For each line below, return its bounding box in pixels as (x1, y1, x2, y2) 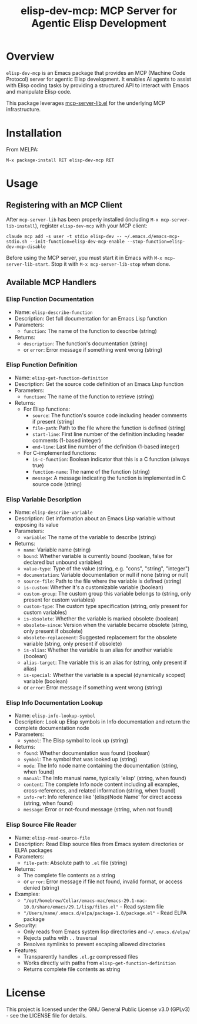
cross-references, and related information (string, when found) (23, 787, 176, 794)
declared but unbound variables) (23, 559, 103, 566)
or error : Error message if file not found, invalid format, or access (23, 878, 183, 885)
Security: (14, 921, 37, 929)
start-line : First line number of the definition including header (32, 430, 185, 437)
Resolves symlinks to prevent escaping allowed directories (23, 940, 166, 947)
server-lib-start (6, 261, 49, 267)
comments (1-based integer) (32, 437, 101, 444)
